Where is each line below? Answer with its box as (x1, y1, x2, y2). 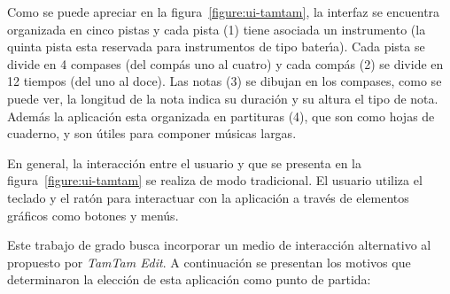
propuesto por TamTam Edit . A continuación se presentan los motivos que (7, 252, 411, 271)
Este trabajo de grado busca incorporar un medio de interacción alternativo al (7, 236, 431, 254)
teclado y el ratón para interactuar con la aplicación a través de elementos (7, 188, 409, 206)
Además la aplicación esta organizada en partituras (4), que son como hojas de (7, 106, 435, 125)
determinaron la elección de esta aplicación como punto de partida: (7, 270, 371, 289)
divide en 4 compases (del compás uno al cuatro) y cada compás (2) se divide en (7, 54, 444, 73)
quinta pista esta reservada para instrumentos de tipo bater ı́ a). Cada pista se (7, 37, 425, 56)
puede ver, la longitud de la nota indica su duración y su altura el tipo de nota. (7, 89, 438, 107)
